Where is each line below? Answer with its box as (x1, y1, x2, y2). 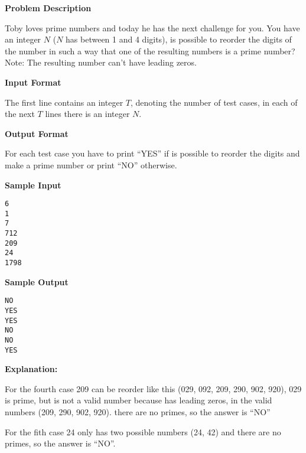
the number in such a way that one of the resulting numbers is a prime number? (5, 44, 295, 57)
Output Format (5, 127, 69, 139)
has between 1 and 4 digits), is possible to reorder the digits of (66, 33, 292, 45)
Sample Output (5, 275, 69, 288)
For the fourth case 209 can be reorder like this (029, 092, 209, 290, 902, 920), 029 (5, 382, 302, 395)
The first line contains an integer (5, 96, 123, 108)
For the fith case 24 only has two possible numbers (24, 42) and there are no (5, 425, 281, 438)
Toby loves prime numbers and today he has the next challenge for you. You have (5, 21, 300, 34)
